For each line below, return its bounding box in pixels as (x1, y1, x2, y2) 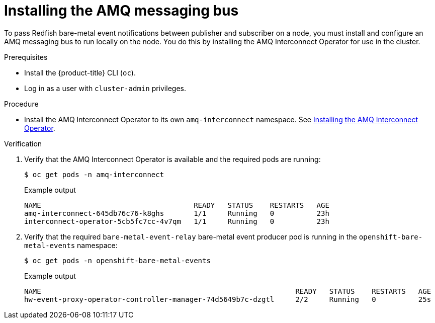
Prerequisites (4, 52, 48, 61)
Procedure (4, 99, 39, 108)
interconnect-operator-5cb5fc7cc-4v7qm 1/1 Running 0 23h (24, 217, 329, 225)
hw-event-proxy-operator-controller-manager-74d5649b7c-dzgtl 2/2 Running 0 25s (24, 295, 431, 303)
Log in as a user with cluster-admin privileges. (24, 84, 186, 93)
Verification (4, 139, 42, 148)
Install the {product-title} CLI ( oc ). (24, 68, 136, 77)
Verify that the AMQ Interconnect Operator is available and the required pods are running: (24, 154, 321, 164)
